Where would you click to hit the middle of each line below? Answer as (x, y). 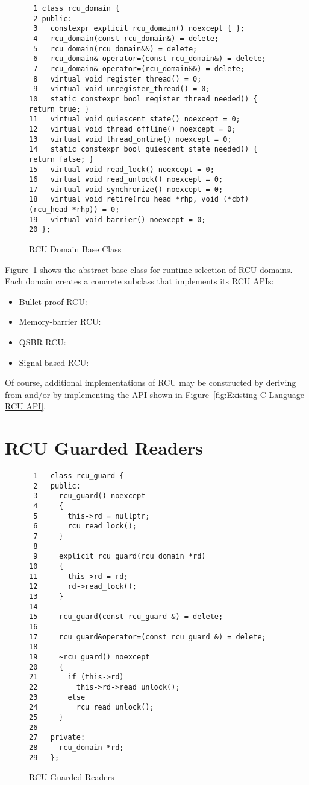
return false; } (61, 159)
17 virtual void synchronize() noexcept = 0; (126, 189)
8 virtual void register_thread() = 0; (117, 79)
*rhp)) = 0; (96, 210)
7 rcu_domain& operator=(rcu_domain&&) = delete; (139, 69)
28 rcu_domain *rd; (76, 747)
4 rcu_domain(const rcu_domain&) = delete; (126, 38)
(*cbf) (236, 200)
